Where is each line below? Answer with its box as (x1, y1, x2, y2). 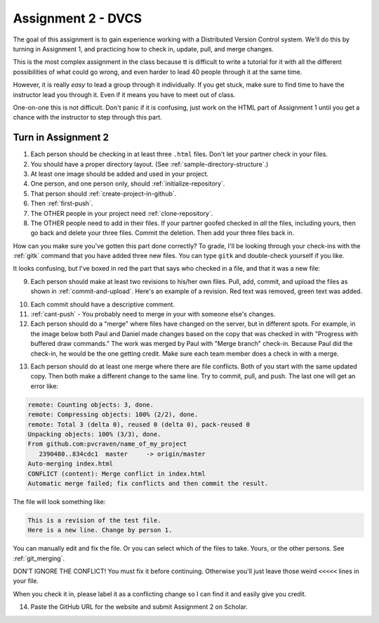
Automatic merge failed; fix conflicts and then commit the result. (27, 479, 269, 487)
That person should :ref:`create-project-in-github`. (30, 189, 177, 198)
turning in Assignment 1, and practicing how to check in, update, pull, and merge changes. (13, 44, 274, 53)
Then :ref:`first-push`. (30, 199, 93, 207)
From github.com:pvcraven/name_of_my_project (27, 440, 187, 448)
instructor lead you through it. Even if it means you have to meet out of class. (13, 90, 236, 98)
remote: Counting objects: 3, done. (27, 401, 154, 409)
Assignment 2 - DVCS (13, 11, 142, 26)
